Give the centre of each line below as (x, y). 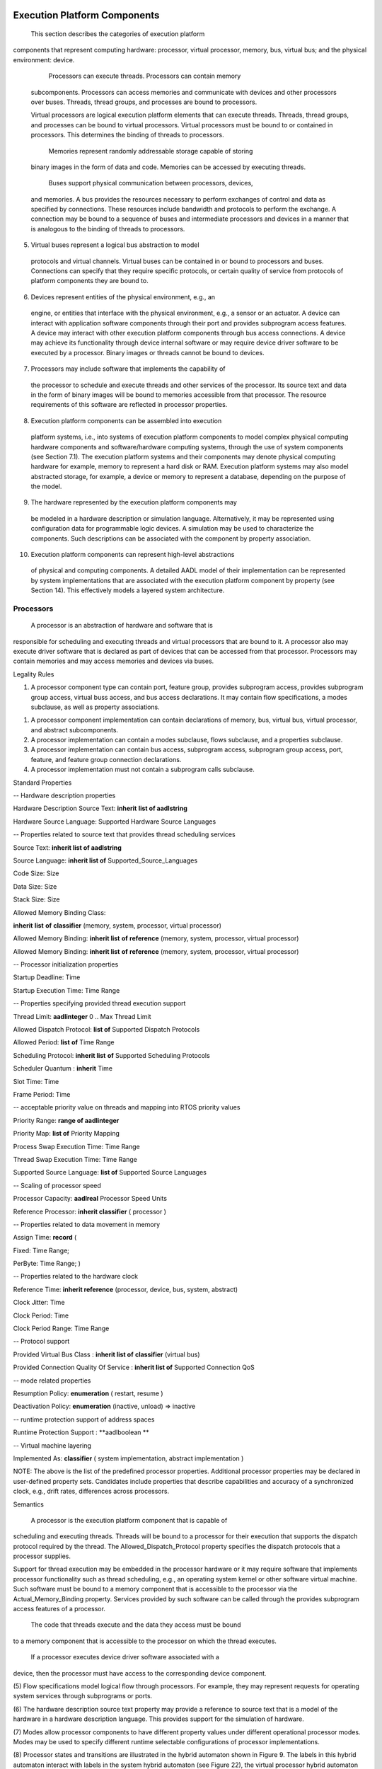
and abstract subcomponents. (75, 730)
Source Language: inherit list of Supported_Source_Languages (105, 860)
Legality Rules (34, 674)
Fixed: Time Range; (41, 1250)
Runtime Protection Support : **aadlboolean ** (81, 1432)
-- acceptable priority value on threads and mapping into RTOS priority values (127, 1107)
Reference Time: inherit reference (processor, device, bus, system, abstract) (126, 1289)
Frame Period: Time (42, 1094)
